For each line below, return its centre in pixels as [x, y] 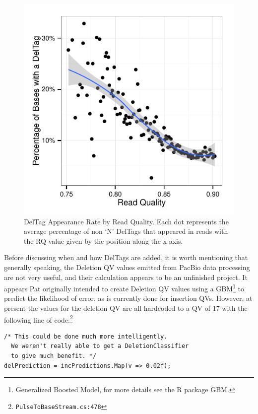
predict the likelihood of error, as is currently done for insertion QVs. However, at [128, 298]
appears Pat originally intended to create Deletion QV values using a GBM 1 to [124, 288]
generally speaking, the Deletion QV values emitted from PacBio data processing [127, 267]
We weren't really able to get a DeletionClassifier [100, 346]
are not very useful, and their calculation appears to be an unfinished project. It [126, 277]
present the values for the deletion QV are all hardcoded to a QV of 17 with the [126, 308]
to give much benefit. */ [54, 356]
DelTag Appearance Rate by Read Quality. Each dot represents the [126, 221]
